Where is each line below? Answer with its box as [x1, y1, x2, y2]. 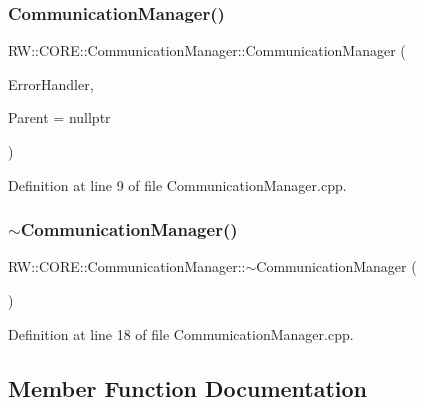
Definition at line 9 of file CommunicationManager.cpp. [8, 174, 347, 195]
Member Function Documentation [8, 372, 368, 403]
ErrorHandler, [8, 73, 94, 94]
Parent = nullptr [8, 107, 111, 128]
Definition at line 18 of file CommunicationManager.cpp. [8, 323, 354, 344]
